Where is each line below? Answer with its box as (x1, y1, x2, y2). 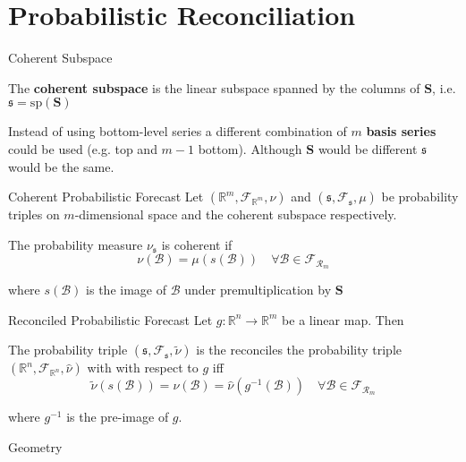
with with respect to (87, 358, 199, 377)
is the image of (86, 280, 166, 299)
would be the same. (8, 157, 114, 175)
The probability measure (8, 235, 143, 253)
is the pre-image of (66, 407, 169, 426)
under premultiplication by (184, 280, 332, 299)
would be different (318, 139, 418, 158)
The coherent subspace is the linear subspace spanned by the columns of (8, 78, 420, 97)
